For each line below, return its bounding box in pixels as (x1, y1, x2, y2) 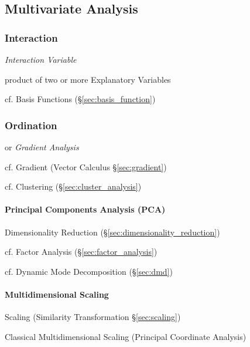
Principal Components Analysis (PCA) (5, 203, 166, 215)
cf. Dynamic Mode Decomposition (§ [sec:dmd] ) (5, 265, 173, 277)
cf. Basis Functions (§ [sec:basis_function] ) (5, 93, 156, 105)
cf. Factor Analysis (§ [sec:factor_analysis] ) (5, 245, 157, 258)
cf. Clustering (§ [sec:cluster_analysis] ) (5, 180, 142, 193)
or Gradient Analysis (5, 141, 79, 153)
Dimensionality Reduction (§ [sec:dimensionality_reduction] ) (5, 225, 220, 238)
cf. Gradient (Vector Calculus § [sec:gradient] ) (5, 160, 167, 173)
